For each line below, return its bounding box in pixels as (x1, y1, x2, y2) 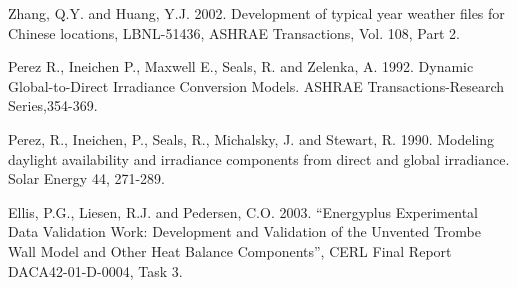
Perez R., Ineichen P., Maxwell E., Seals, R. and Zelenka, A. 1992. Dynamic (8, 56, 474, 77)
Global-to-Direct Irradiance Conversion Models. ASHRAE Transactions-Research (8, 75, 505, 96)
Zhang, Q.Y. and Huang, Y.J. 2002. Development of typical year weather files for (8, 3, 505, 23)
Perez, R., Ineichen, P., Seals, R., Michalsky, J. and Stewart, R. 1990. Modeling (8, 128, 494, 149)
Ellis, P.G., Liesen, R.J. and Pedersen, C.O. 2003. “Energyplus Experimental (8, 201, 478, 222)
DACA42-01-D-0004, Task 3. (8, 260, 183, 281)
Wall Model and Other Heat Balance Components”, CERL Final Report (8, 240, 452, 261)
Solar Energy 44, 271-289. (8, 168, 166, 189)
